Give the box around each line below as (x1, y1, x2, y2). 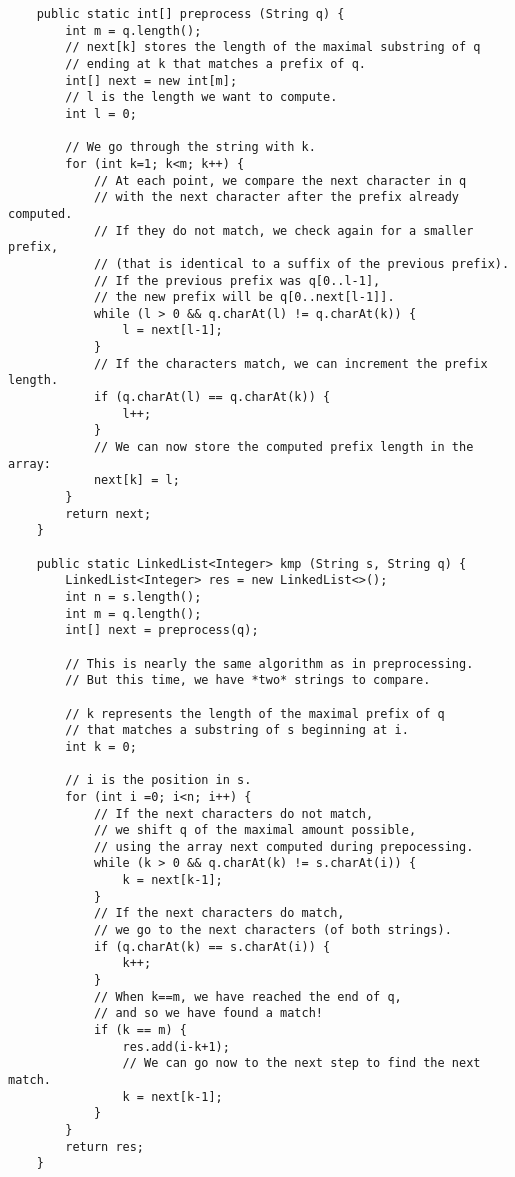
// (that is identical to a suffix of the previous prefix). (93, 256, 510, 271)
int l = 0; (65, 106, 137, 121)
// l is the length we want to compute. (65, 90, 338, 105)
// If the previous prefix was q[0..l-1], (93, 273, 381, 288)
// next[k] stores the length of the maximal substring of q (65, 40, 481, 55)
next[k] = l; (93, 473, 180, 488)
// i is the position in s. (65, 773, 252, 788)
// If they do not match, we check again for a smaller (93, 223, 474, 238)
